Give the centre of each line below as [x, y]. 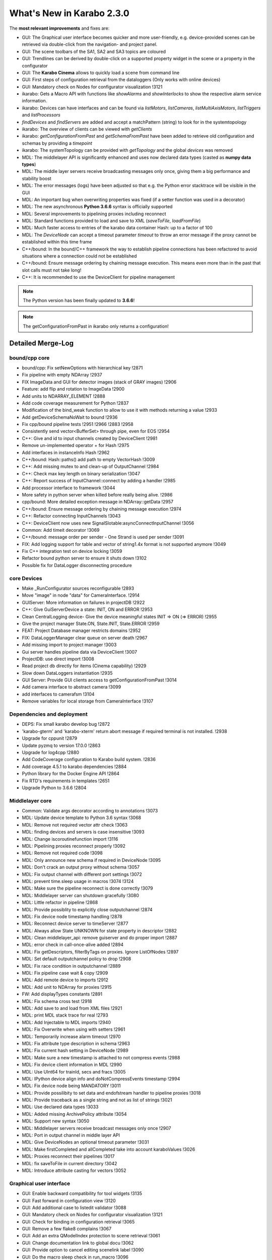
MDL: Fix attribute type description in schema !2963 [76, 1043]
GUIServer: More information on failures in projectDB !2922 [83, 602]
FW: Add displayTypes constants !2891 [62, 994]
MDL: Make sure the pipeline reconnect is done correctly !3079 [87, 888]
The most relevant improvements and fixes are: [59, 28]
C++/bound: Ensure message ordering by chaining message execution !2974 [102, 509]
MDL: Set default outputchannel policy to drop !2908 [77, 959]
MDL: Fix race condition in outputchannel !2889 [71, 966]
